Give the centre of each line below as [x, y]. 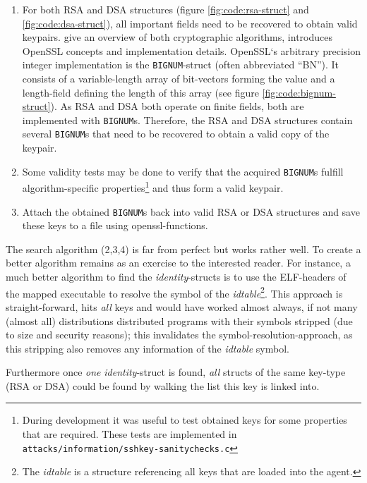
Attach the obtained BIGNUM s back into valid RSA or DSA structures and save [191, 211]
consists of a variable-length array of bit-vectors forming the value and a [179, 79]
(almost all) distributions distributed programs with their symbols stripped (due [179, 320]
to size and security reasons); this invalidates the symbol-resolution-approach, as [179, 335]
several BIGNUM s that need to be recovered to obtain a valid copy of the [176, 134]
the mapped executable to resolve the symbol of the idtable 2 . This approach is [174, 292]
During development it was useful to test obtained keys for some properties [185, 420]
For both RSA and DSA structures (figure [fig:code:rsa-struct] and [166, 9]
